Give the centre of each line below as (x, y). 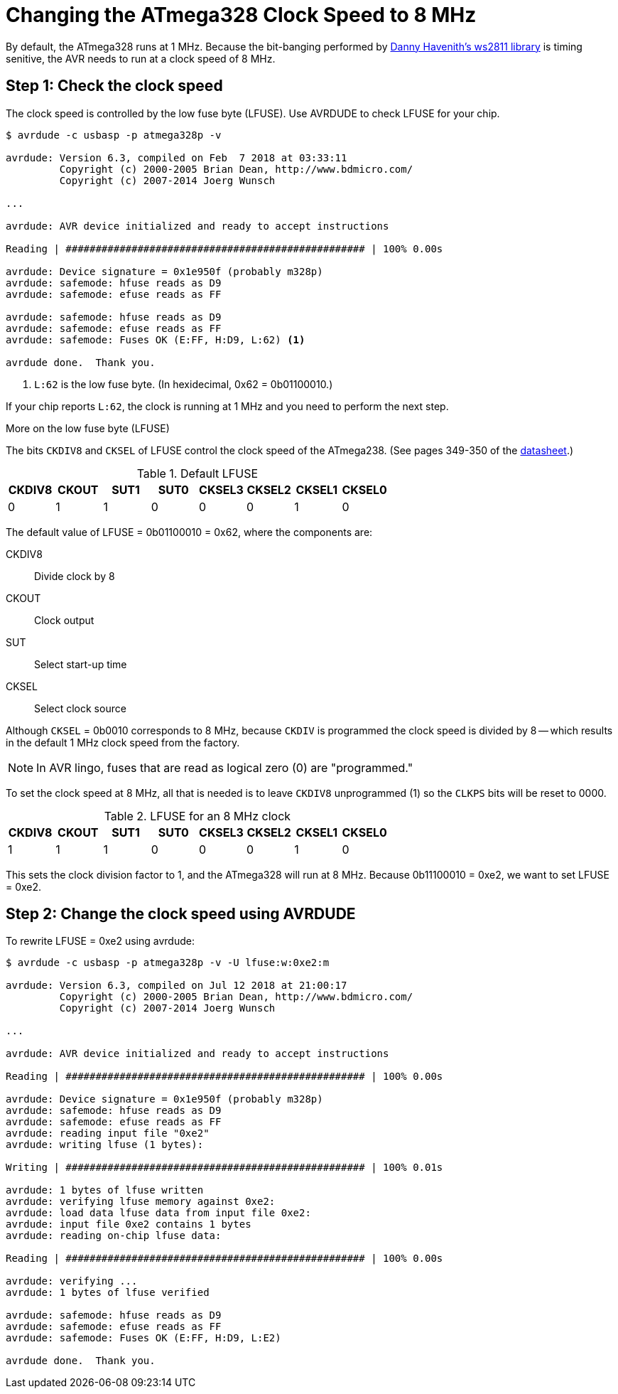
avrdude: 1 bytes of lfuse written (105, 1190)
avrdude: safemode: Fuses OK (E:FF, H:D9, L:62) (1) (156, 339)
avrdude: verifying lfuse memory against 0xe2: (141, 1202)
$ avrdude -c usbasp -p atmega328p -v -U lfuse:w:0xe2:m (168, 963)
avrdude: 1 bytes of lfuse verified (108, 1293)
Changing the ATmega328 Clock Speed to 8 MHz (241, 15)
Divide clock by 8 (75, 576)
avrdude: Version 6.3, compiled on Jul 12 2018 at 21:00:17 (177, 986)
